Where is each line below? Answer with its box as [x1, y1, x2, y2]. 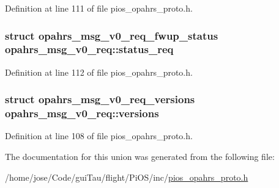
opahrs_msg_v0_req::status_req [5, 42, 174, 57]
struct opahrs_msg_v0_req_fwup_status [5, 27, 218, 43]
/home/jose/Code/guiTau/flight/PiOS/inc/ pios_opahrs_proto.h [5, 170, 248, 183]
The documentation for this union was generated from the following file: [5, 150, 275, 163]
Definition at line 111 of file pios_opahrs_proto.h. [5, 2, 193, 14]
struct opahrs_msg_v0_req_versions [5, 92, 195, 107]
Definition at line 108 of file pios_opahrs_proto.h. [5, 129, 193, 142]
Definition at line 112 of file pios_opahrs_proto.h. [5, 65, 193, 78]
